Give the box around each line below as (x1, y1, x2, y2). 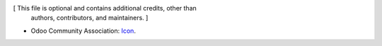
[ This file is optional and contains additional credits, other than (13, 4, 197, 12)
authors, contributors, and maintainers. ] (30, 14, 149, 22)
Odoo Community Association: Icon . (30, 26, 136, 35)
